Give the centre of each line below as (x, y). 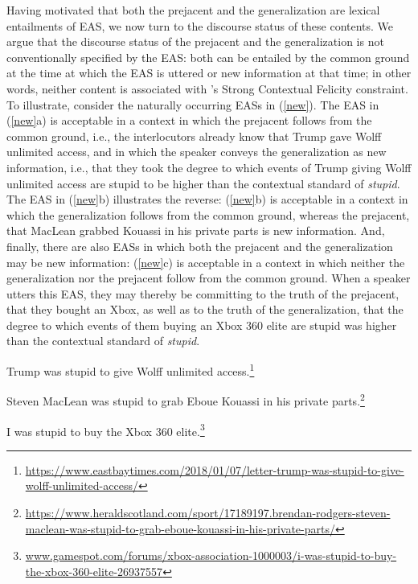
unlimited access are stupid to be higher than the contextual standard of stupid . (203, 183)
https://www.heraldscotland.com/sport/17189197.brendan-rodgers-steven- (208, 512)
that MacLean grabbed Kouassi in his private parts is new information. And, (196, 230)
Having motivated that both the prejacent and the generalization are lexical (193, 10)
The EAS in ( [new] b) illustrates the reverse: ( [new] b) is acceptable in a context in (207, 199)
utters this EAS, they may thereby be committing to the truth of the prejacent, (203, 293)
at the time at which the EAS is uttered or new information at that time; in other (209, 73)
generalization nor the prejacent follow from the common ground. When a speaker (209, 278)
